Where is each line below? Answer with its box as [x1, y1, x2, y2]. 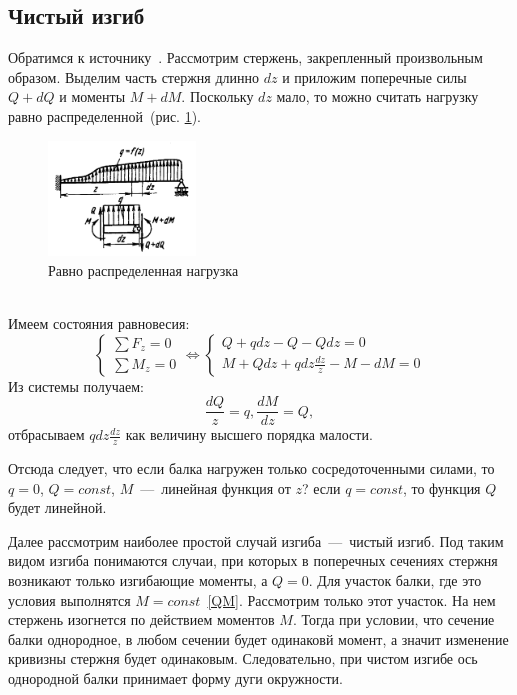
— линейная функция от [140, 477, 291, 498]
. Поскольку [181, 86, 254, 107]
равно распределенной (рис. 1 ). [8, 105, 201, 126]
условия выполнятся [8, 589, 131, 610]
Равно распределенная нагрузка [48, 259, 239, 280]
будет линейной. [8, 497, 107, 518]
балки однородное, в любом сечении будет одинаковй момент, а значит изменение [8, 628, 509, 649]
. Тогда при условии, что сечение [292, 609, 495, 630]
